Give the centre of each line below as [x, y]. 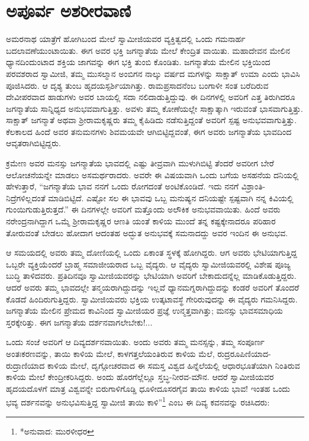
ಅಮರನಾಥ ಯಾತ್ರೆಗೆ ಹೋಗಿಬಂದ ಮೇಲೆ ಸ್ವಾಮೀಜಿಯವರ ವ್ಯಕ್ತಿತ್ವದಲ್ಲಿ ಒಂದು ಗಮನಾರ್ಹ [126, 39]
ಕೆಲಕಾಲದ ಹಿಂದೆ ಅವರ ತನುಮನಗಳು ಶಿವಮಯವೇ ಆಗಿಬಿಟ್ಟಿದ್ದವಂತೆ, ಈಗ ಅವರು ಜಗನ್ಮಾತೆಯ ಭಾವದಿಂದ [149, 131]
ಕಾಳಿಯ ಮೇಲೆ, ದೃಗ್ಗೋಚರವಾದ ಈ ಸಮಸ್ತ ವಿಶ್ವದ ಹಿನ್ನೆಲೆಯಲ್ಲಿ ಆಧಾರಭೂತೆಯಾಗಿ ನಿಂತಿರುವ [174, 365]
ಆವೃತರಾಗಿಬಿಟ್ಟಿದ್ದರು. [33, 143]
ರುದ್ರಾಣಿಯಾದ [25, 365]
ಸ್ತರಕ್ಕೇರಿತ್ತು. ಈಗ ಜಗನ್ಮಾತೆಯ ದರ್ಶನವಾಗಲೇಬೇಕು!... [79, 322]
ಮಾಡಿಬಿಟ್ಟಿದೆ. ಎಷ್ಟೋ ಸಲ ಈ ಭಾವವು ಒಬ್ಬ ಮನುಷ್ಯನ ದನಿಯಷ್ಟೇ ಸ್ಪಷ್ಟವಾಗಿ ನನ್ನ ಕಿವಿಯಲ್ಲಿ [171, 197]
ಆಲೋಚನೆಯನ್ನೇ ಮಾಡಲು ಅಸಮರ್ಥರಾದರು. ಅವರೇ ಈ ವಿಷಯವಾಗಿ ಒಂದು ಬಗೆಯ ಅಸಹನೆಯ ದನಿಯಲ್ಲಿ [152, 174]
